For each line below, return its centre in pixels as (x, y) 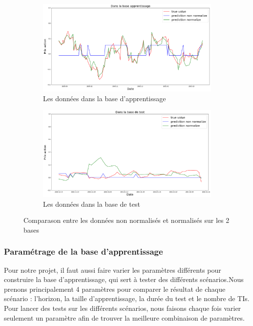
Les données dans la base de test (92, 204)
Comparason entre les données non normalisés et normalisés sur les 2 (126, 220)
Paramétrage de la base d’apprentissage (84, 251)
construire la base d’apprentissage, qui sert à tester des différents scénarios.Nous (124, 279)
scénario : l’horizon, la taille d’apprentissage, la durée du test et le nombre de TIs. (127, 298)
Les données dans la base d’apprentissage (105, 98)
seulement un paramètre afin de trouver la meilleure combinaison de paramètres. (124, 317)
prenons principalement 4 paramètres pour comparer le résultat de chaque (115, 289)
